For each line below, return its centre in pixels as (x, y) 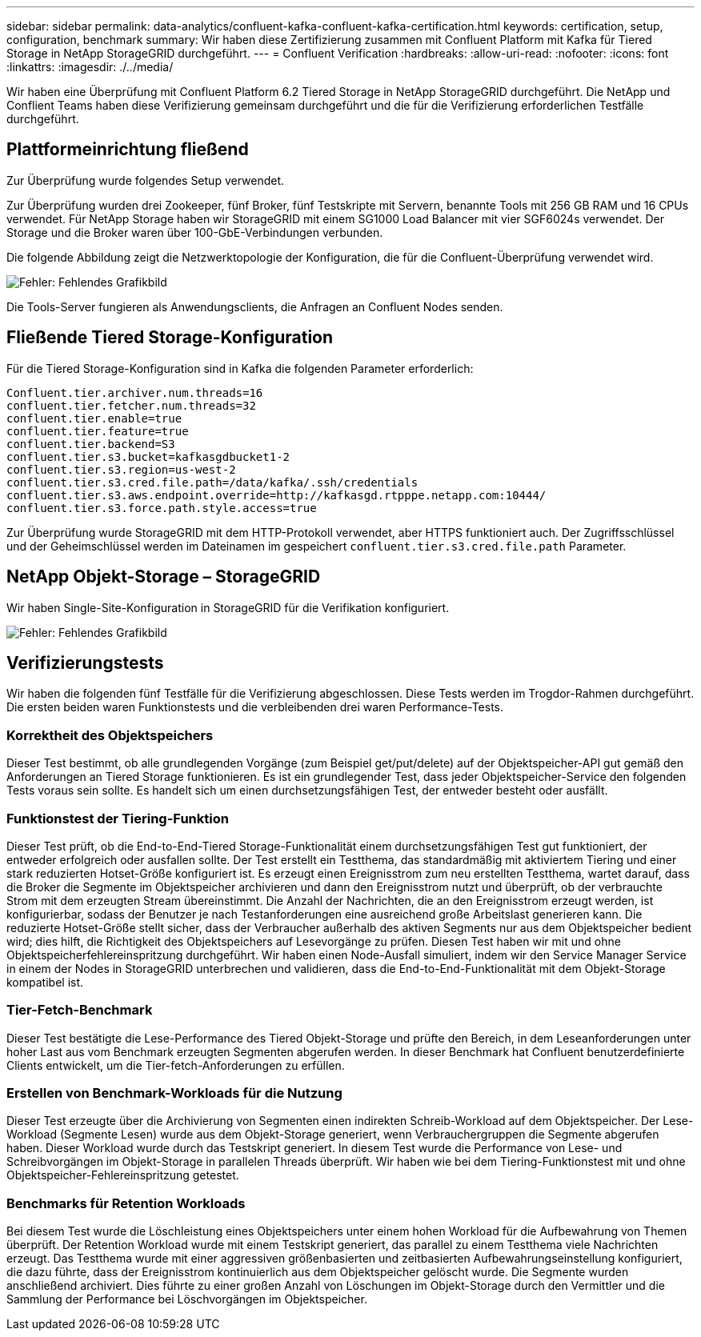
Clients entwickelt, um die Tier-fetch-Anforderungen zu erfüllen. (176, 1065)
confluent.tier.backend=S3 (91, 444)
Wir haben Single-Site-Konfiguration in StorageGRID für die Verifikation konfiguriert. (228, 607)
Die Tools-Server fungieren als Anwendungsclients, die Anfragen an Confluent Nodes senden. (255, 306)
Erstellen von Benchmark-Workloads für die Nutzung (174, 1093)
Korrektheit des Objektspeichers (110, 735)
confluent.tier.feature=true (98, 431)
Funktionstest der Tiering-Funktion (118, 818)
